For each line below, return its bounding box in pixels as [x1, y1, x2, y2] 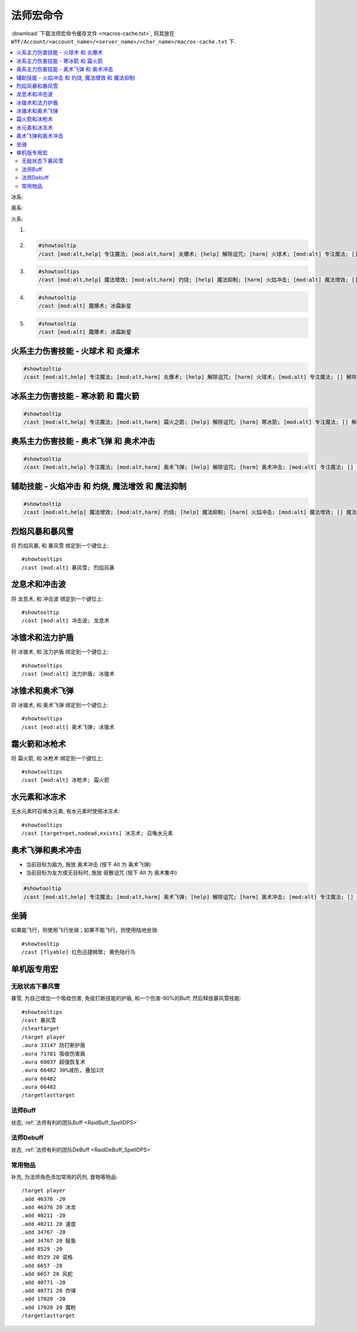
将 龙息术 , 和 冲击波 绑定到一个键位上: [11, 595, 104, 602]
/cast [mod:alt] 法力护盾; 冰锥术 [21, 670, 115, 678]
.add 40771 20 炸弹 [21, 1287, 77, 1294]
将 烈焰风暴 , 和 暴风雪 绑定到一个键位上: [11, 542, 109, 549]
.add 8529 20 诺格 [21, 1254, 73, 1260]
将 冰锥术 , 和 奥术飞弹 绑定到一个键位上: [11, 701, 109, 709]
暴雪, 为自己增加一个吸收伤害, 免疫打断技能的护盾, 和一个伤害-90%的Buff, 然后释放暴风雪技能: [11, 995, 242, 1002]
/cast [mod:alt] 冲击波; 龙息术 [21, 617, 109, 624]
